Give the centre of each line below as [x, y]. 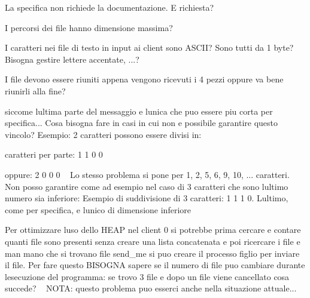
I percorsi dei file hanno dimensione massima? [89, 27]
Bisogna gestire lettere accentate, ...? [72, 59]
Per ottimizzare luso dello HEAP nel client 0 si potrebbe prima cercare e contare [153, 230]
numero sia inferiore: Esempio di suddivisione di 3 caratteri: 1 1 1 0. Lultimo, [147, 198]
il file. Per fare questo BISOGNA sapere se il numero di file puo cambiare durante [155, 265]
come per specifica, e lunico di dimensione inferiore [98, 209]
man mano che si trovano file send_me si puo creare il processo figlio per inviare [152, 253]
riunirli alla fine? [35, 90]
